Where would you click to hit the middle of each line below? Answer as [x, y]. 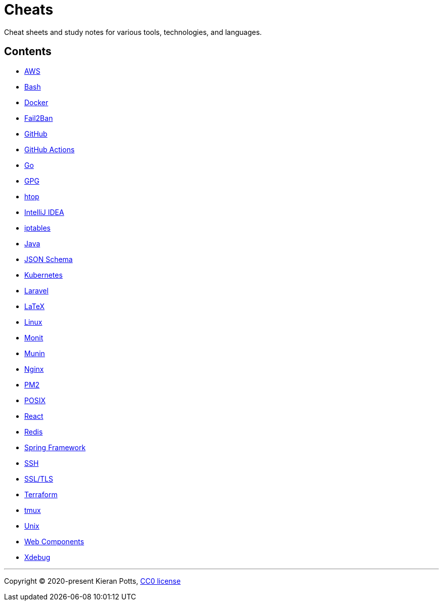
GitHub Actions [50, 149]
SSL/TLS [39, 479]
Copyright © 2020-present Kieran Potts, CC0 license [93, 581]
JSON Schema [49, 259]
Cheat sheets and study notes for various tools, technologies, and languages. [133, 32]
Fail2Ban [39, 118]
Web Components [54, 541]
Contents [28, 52]
